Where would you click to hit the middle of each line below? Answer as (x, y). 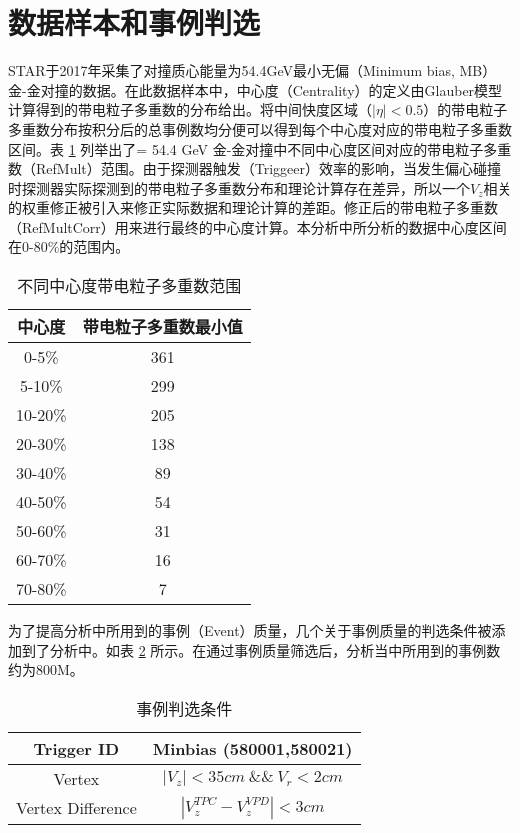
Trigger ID (76, 748)
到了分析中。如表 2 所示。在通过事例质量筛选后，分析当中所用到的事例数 (261, 649)
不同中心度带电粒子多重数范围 (129, 286)
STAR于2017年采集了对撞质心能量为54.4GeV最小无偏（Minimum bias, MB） (252, 70)
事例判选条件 (184, 708)
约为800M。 (46, 669)
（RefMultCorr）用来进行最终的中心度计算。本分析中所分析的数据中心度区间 (257, 226)
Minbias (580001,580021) (252, 748)
